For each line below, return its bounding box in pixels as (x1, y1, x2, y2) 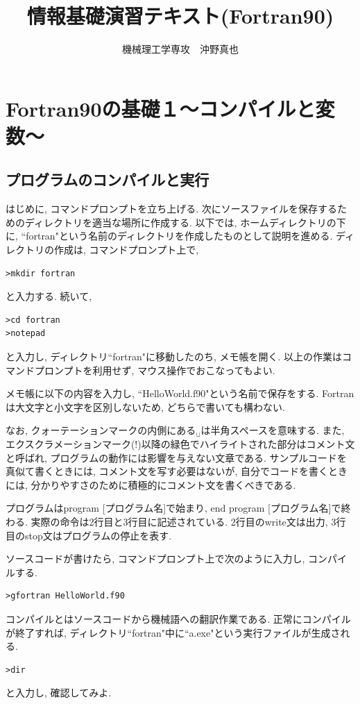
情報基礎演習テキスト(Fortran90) (26, 1, 334, 30)
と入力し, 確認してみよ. (6, 685, 112, 700)
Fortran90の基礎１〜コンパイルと (6, 94, 316, 122)
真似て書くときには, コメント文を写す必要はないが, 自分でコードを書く (6, 464, 329, 478)
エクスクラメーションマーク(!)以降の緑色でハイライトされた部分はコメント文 (6, 437, 355, 451)
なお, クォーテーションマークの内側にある (6, 423, 196, 437)
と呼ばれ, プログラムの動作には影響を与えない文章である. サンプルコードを (6, 450, 347, 464)
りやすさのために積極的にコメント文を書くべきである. (50, 477, 296, 492)
